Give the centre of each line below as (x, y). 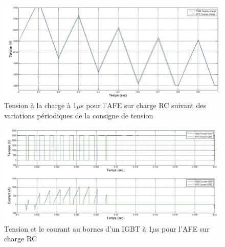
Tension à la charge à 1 (40, 105)
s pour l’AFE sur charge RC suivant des (143, 105)
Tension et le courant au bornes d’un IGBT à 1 (78, 228)
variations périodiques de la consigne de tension (79, 115)
